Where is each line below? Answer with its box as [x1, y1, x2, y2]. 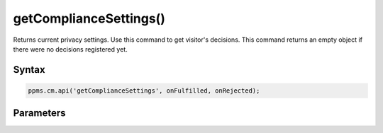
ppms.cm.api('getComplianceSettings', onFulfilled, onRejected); [28, 86, 260, 95]
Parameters [13, 107, 66, 120]
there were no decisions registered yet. [13, 45, 128, 53]
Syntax [13, 64, 45, 76]
